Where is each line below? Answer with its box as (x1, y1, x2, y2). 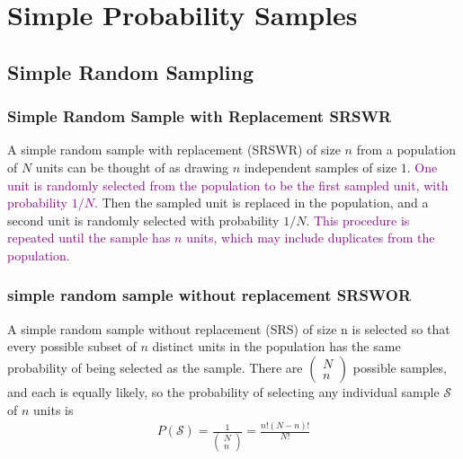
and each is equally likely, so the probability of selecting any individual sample (7, 382, 440, 401)
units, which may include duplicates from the (186, 228, 435, 247)
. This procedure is (306, 210, 410, 229)
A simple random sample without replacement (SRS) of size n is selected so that (7, 319, 450, 338)
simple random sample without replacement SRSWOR (7, 284, 412, 306)
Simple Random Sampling (7, 57, 254, 85)
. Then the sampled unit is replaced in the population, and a (93, 193, 429, 212)
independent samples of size (244, 157, 397, 176)
